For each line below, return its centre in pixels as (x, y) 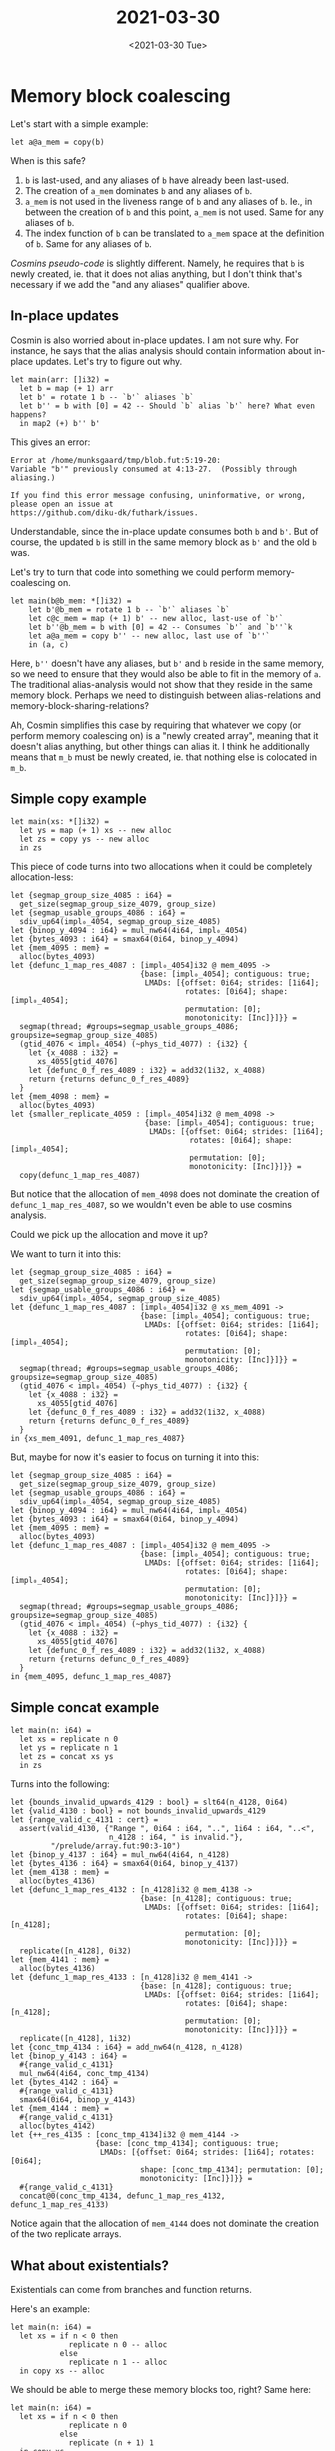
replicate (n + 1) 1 (111, 2442)
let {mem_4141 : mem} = (60, 1960)
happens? (28, 414)
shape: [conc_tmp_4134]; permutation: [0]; (232, 2170)
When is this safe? (48, 160)
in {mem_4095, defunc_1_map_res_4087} (91, 1677)
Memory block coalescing (120, 95)
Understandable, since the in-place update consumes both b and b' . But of (164, 531)
